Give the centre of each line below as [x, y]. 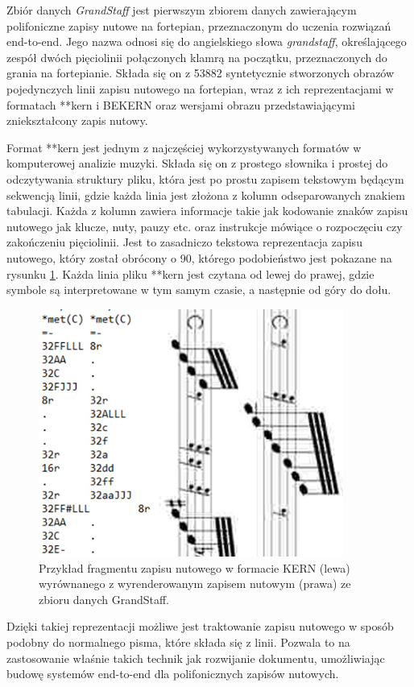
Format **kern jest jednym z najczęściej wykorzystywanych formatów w [184, 147]
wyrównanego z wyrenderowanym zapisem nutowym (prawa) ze [195, 584]
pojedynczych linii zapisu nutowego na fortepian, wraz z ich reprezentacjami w [200, 88]
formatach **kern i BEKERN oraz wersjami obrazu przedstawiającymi [181, 104]
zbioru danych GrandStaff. [104, 599]
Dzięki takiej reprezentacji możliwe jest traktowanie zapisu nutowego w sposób [200, 626]
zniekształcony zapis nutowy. [77, 120]
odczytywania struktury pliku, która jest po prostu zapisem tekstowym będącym [205, 178]
